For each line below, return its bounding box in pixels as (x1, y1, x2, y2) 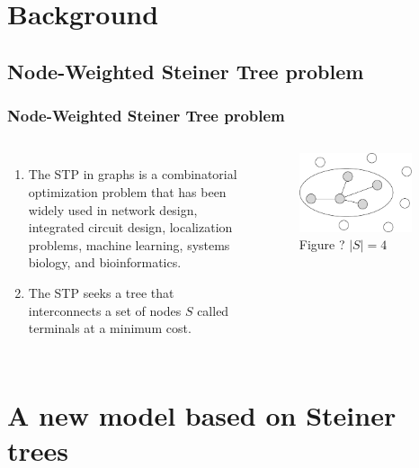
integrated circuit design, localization (28, 218, 233, 237)
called (197, 301, 229, 319)
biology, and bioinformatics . (28, 253, 182, 272)
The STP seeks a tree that (28, 283, 174, 301)
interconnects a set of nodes (28, 301, 182, 319)
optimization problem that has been (28, 182, 227, 201)
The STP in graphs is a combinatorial (28, 165, 237, 184)
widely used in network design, (28, 200, 198, 219)
